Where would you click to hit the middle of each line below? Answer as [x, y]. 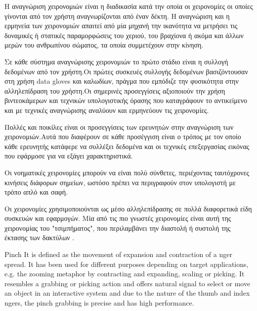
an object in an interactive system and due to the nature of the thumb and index [127, 293]
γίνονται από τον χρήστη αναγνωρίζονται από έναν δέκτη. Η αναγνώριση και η [117, 16]
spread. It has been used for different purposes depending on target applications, [127, 264]
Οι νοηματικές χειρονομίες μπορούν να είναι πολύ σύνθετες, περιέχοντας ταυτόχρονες [127, 172]
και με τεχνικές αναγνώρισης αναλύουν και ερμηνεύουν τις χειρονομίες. [107, 110]
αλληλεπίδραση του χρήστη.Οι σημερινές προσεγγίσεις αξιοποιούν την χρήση [115, 90]
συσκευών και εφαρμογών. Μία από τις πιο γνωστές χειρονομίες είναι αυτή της [118, 218]
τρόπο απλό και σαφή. [36, 192]
